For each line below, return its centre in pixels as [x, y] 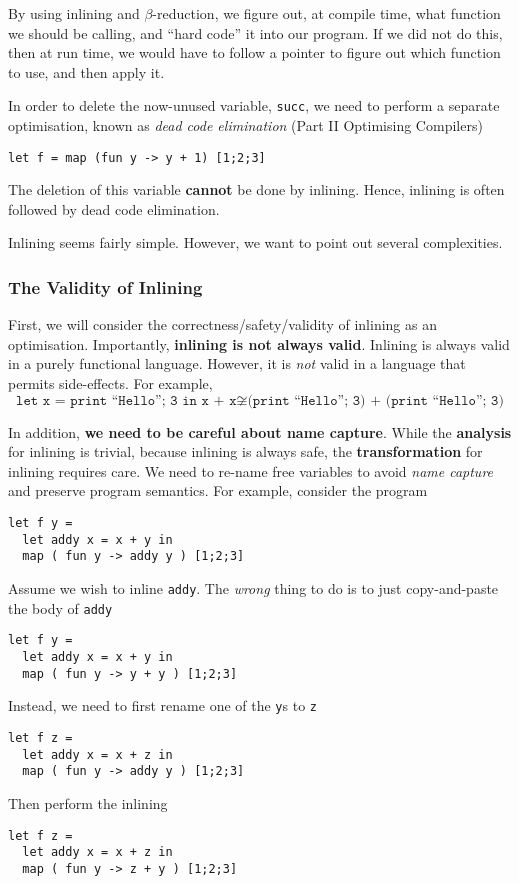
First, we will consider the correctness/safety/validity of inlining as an [222, 324]
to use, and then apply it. [86, 71]
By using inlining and [74, 13]
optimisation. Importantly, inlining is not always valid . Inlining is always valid [259, 343]
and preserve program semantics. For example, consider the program [218, 490]
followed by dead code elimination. [114, 208]
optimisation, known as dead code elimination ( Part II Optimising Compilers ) [245, 125]
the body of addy [60, 607]
